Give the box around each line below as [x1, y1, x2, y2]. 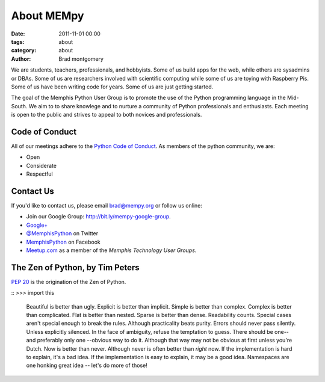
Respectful [26, 170, 54, 177]
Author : [11, 55, 31, 63]
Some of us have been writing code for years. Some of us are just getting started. [11, 83, 214, 90]
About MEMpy [11, 9, 84, 22]
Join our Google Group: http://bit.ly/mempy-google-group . [26, 213, 171, 220]
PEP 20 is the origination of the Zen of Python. [11, 278, 126, 285]
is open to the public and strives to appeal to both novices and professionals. [11, 111, 202, 119]
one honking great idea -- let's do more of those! [26, 362, 147, 369]
